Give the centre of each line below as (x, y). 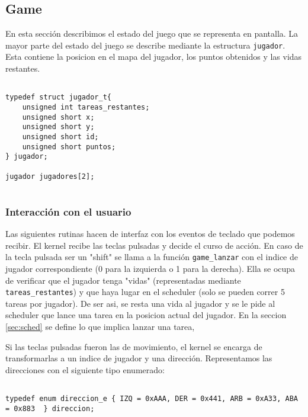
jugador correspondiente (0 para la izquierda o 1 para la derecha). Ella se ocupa (150, 268)
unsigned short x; (58, 117)
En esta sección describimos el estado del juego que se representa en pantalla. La (152, 33)
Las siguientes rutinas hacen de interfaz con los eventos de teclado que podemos (150, 234)
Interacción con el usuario (68, 211)
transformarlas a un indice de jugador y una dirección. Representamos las (139, 358)
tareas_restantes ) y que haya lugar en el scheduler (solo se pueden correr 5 (145, 292)
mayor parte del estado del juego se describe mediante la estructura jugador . (145, 45)
